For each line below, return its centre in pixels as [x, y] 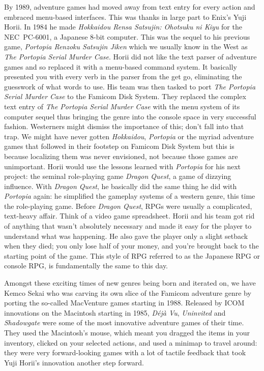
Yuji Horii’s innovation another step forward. [74, 362]
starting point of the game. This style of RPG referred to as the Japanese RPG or [132, 255]
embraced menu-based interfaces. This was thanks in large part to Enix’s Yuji [125, 17]
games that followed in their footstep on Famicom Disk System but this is [119, 146]
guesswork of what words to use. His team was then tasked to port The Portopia [130, 86]
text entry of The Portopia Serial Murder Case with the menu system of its [122, 106]
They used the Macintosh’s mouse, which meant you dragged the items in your [127, 332]
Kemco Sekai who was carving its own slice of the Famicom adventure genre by [128, 292]
